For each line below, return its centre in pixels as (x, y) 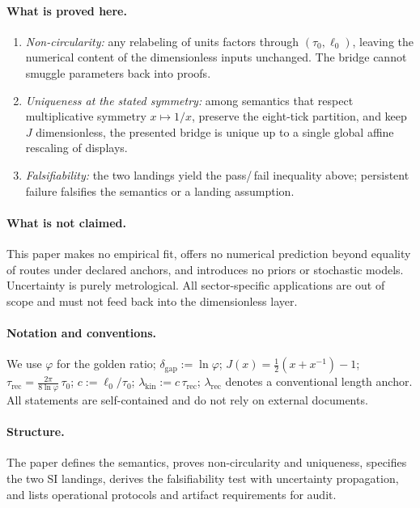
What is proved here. (67, 10)
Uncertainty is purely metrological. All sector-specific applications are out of (196, 285)
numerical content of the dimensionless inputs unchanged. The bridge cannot (216, 57)
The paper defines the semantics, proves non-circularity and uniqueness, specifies (207, 462)
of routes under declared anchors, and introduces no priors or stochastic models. (205, 269)
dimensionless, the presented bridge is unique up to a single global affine (215, 131)
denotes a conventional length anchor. (319, 381)
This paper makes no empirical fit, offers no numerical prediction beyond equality (209, 253)
